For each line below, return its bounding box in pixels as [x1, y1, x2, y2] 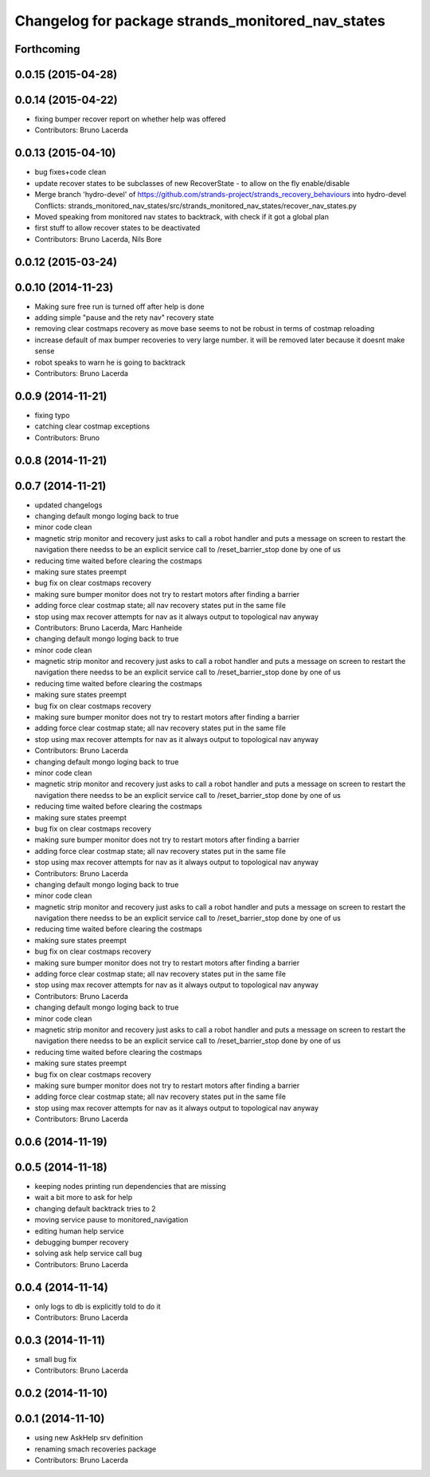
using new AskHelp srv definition [34, 1433, 143, 1443]
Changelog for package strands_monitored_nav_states [14, 12, 385, 30]
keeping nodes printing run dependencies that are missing [34, 1182, 226, 1191]
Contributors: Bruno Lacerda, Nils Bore [34, 234, 162, 243]
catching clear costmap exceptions [34, 421, 150, 431]
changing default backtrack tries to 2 [34, 1203, 156, 1213]
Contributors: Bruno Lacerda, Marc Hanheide [34, 622, 182, 632]
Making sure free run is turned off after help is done [34, 302, 205, 311]
